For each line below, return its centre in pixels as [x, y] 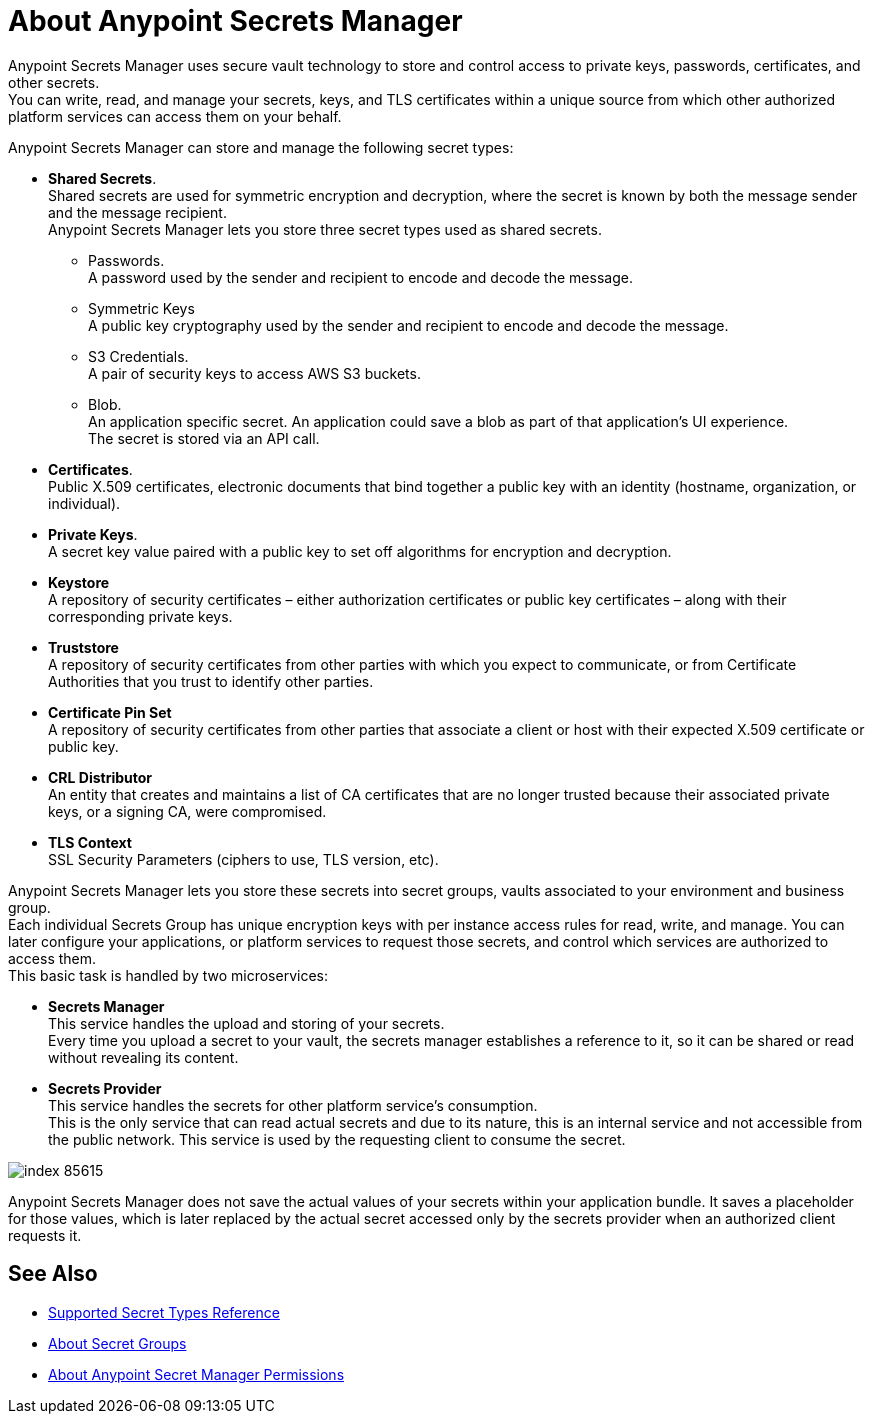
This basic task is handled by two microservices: [168, 975]
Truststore [83, 647]
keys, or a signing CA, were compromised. [187, 811]
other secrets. [54, 82]
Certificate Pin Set [110, 712]
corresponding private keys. [140, 616]
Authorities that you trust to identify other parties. [211, 681]
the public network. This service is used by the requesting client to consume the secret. [337, 1139]
